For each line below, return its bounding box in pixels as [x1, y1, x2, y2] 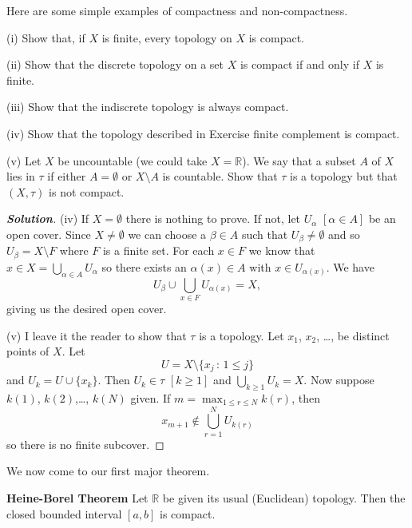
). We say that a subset [242, 152, 356, 169]
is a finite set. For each [102, 242, 215, 259]
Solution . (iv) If [6, 210, 89, 227]
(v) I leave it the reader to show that [6, 327, 187, 343]
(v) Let [6, 152, 42, 169]
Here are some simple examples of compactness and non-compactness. [6, 2, 348, 18]
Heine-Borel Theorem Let [6, 489, 149, 506]
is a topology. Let [199, 327, 284, 343]
